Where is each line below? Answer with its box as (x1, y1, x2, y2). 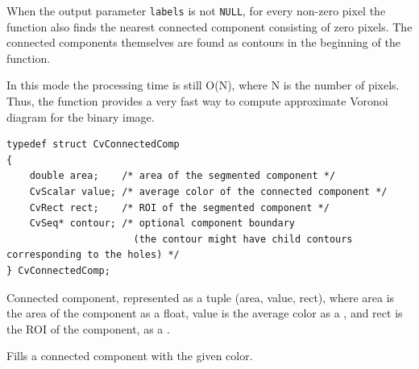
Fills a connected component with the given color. (6, 347, 253, 364)
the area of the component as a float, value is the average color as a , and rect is (6, 305, 403, 321)
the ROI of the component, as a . (6, 320, 170, 337)
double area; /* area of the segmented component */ (29, 170, 336, 182)
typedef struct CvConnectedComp (6, 139, 180, 151)
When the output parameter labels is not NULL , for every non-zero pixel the (6, 2, 386, 19)
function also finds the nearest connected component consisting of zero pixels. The (6, 18, 413, 35)
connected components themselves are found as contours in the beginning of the (6, 34, 400, 51)
